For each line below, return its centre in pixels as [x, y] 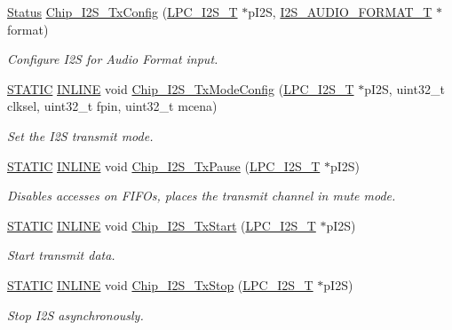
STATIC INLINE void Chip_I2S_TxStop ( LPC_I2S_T [160, 284]
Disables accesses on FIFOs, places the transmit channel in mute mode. [202, 196]
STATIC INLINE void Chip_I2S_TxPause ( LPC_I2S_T [164, 165]
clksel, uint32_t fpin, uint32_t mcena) [112, 106]
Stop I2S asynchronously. [75, 314]
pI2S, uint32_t [404, 88]
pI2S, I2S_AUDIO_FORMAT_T [340, 12]
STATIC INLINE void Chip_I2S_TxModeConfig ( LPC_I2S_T [181, 88]
